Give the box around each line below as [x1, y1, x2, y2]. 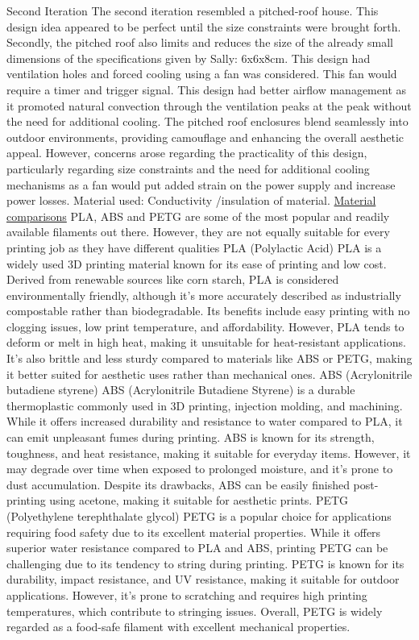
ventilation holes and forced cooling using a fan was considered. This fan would [6, 65, 397, 82]
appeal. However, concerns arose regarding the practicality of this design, [6, 144, 367, 161]
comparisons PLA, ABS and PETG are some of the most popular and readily [6, 207, 390, 224]
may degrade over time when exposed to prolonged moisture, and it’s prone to [6, 460, 393, 477]
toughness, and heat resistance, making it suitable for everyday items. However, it [6, 444, 411, 461]
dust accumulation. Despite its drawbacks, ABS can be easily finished [6, 476, 350, 492]
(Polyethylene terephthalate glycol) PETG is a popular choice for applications [6, 508, 392, 524]
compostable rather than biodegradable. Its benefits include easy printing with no [6, 302, 410, 319]
